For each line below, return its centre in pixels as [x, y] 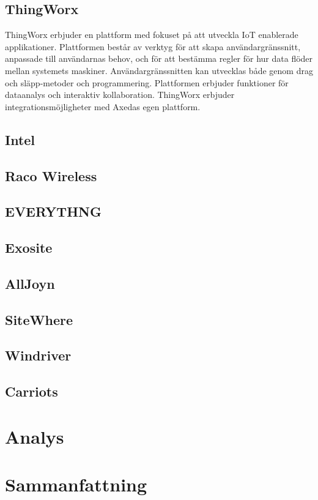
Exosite [29, 248]
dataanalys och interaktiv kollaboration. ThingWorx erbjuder [120, 95]
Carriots [31, 391]
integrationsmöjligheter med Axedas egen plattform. [103, 106]
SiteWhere [39, 319]
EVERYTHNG [53, 211]
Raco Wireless [51, 175]
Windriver [38, 355]
